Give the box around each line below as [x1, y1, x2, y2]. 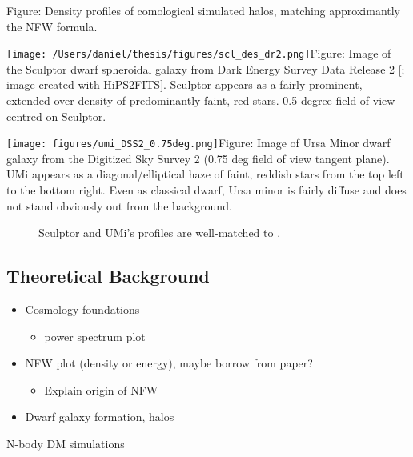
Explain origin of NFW [44, 381, 158, 398]
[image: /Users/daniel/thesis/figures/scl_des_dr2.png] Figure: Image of [6, 45, 391, 62]
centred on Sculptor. [6, 107, 106, 124]
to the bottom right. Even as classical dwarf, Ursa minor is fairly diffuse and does [6, 182, 407, 198]
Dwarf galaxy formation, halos [25, 408, 174, 425]
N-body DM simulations [6, 435, 125, 452]
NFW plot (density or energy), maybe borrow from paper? [25, 355, 313, 371]
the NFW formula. [6, 18, 98, 34]
